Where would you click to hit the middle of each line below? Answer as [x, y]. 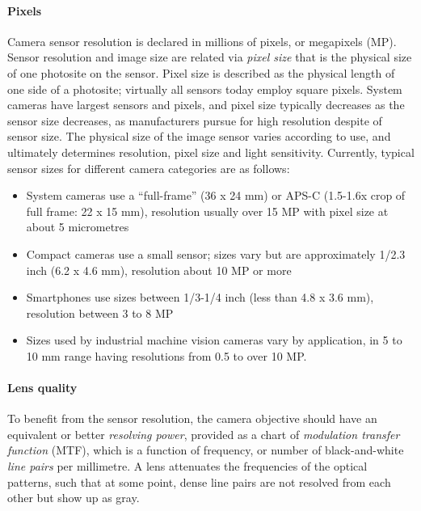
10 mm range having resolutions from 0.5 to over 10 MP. [166, 355]
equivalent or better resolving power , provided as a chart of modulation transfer [204, 434]
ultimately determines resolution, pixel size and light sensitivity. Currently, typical [211, 152]
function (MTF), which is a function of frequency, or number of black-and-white [206, 450]
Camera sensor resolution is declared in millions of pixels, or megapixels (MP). [202, 41]
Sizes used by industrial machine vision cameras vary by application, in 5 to [214, 340]
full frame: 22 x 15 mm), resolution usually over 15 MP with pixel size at [207, 211]
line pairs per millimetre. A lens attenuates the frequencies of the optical [187, 466]
